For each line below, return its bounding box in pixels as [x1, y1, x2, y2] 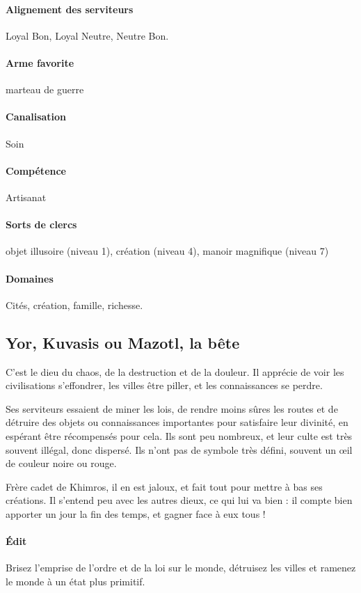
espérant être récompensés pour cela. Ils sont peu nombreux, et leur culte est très [6, 428, 353, 443]
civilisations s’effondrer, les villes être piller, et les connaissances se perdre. [6, 378, 323, 393]
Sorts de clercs [6, 217, 77, 232]
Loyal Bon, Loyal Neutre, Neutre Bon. [6, 28, 169, 42]
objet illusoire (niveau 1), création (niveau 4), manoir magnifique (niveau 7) [6, 244, 329, 258]
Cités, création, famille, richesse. [6, 297, 143, 312]
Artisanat [6, 189, 47, 204]
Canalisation [6, 109, 67, 124]
